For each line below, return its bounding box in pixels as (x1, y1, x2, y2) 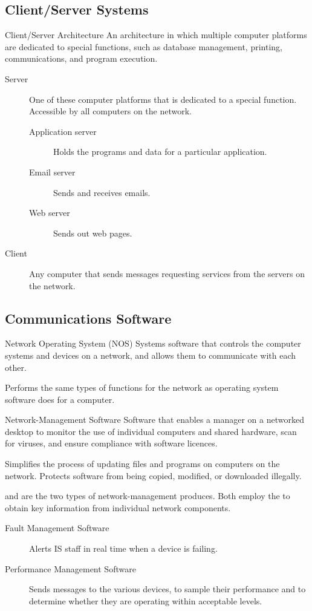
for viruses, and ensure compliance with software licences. (5, 437, 218, 449)
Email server (29, 165, 76, 178)
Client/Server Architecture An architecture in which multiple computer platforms (5, 28, 307, 41)
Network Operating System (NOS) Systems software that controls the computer (5, 337, 301, 350)
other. (5, 361, 27, 373)
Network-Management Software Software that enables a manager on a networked (5, 413, 304, 426)
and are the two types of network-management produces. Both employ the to (5, 489, 290, 502)
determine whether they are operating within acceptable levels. (29, 594, 262, 607)
